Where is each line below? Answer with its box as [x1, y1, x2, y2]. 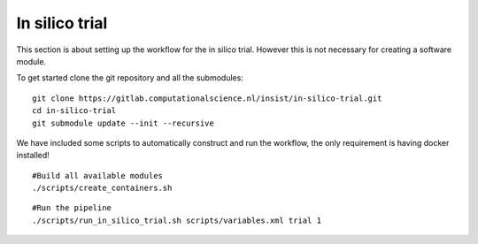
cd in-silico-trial [32, 106, 117, 116]
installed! [16, 150, 50, 161]
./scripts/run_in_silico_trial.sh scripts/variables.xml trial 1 [32, 215, 322, 225]
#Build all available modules [32, 171, 164, 180]
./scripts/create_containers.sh [32, 183, 173, 194]
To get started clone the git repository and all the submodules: [16, 72, 243, 83]
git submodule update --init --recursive [32, 118, 214, 128]
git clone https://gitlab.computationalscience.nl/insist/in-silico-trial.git [32, 93, 382, 103]
